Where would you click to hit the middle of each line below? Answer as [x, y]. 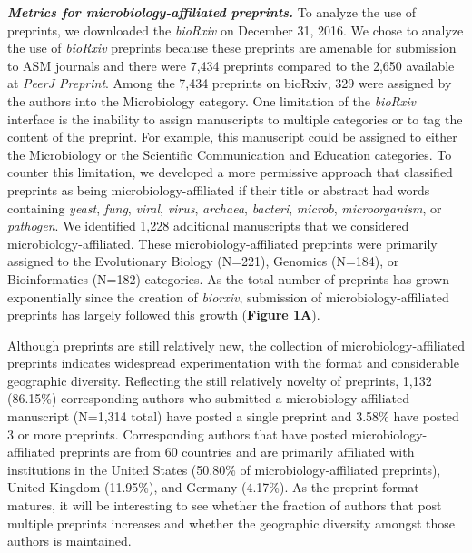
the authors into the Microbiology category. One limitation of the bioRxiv [212, 100]
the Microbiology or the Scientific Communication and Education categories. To [230, 154]
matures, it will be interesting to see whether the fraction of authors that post [225, 505]
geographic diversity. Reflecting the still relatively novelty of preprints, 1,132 [220, 380]
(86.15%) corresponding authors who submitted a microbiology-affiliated [208, 398]
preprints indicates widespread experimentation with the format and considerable [233, 363]
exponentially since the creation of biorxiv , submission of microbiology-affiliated [228, 296]
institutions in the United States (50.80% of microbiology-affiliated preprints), [224, 469]
